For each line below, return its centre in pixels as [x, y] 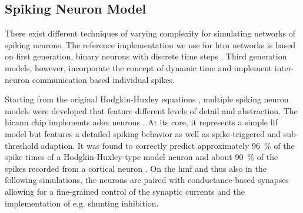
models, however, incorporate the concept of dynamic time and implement [139, 67]
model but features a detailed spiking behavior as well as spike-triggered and [143, 133]
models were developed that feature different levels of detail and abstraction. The [151, 110]
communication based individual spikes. [103, 79]
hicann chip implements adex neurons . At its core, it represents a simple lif [141, 122]
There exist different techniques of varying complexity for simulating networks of [150, 33]
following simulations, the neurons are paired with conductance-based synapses [147, 180]
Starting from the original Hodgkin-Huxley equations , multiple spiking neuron [147, 99]
